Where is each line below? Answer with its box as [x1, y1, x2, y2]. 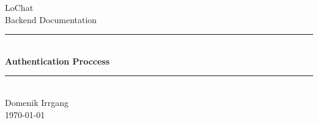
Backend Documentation [5, 13, 97, 26]
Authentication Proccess [5, 54, 110, 67]
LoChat [5, 1, 34, 13]
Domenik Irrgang [5, 96, 69, 108]
